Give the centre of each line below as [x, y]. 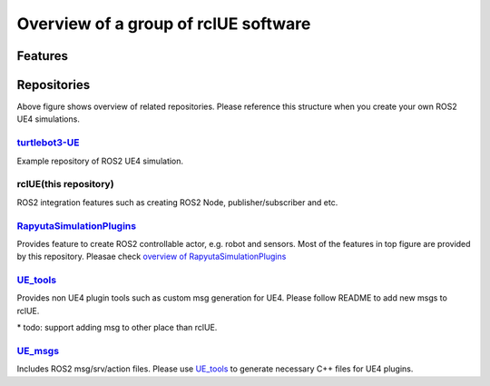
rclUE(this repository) [65, 184]
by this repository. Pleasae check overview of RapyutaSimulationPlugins [152, 257]
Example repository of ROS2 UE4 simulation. [100, 161]
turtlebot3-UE [48, 143]
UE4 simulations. [49, 119]
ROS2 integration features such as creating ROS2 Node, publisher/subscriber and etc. [177, 202]
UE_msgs [38, 351]
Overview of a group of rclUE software [164, 24]
